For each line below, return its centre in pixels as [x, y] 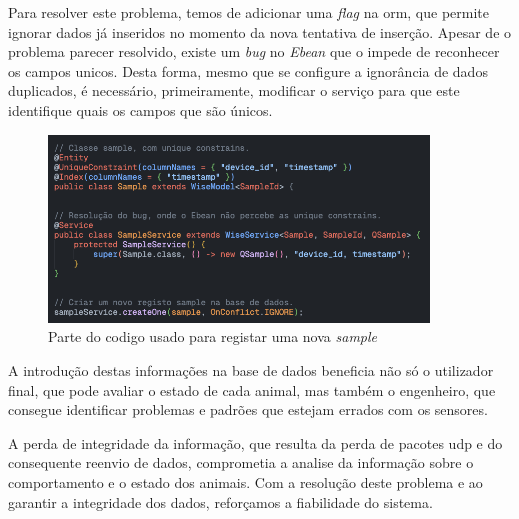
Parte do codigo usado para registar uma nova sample [213, 336]
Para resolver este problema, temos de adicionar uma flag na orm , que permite [249, 12]
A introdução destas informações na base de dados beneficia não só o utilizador [251, 370]
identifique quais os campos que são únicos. [140, 109]
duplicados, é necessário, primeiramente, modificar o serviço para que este [234, 90]
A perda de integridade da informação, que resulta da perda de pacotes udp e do [255, 442]
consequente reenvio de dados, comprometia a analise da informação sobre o [241, 462]
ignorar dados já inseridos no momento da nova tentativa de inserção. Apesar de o [260, 31]
